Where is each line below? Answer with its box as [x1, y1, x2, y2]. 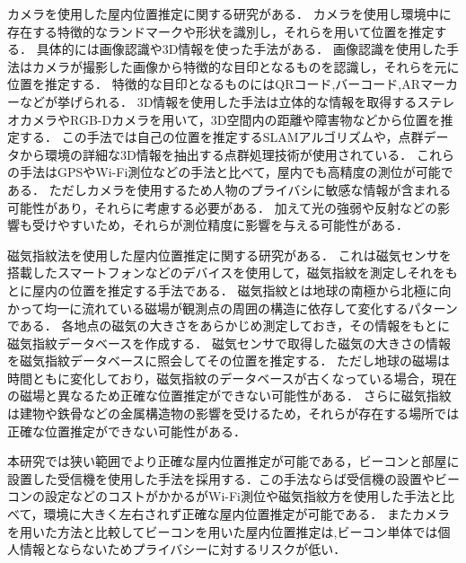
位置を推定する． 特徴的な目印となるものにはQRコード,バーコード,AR [7, 75, 421, 93]
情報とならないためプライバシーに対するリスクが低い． [19, 540, 347, 559]
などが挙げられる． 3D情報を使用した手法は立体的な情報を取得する [19, 92, 418, 110]
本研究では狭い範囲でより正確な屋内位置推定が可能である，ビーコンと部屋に [7, 452, 460, 471]
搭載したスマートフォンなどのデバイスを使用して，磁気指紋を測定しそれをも [7, 263, 458, 282]
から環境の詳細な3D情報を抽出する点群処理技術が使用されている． [19, 145, 413, 163]
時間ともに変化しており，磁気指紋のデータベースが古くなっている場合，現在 [7, 368, 457, 387]
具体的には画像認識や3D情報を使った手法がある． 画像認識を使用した [36, 40, 447, 58]
